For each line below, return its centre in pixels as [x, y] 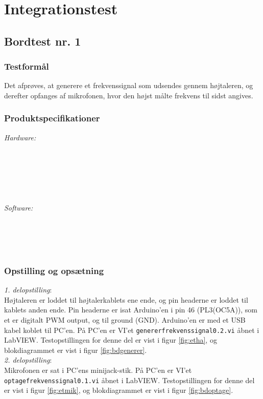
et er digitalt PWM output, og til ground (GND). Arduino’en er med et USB [125, 319]
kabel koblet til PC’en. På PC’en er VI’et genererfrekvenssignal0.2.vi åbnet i [132, 330]
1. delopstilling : [28, 290]
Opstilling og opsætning [54, 270]
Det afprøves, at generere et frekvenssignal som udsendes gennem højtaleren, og [129, 85]
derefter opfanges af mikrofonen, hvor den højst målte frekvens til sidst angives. [129, 95]
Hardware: [20, 137]
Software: [19, 207]
